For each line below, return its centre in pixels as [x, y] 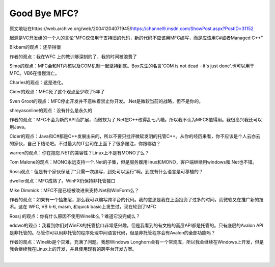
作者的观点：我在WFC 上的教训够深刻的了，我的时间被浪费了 [73, 57]
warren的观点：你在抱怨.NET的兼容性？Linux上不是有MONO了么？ [79, 153]
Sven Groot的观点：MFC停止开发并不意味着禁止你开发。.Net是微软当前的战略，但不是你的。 [106, 101]
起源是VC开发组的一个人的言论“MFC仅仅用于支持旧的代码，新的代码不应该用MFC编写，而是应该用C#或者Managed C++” [136, 38]
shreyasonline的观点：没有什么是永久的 [51, 111]
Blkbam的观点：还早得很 [35, 47]
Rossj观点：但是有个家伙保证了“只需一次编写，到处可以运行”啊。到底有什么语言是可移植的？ [106, 171]
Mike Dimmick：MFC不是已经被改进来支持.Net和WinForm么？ [74, 190]
